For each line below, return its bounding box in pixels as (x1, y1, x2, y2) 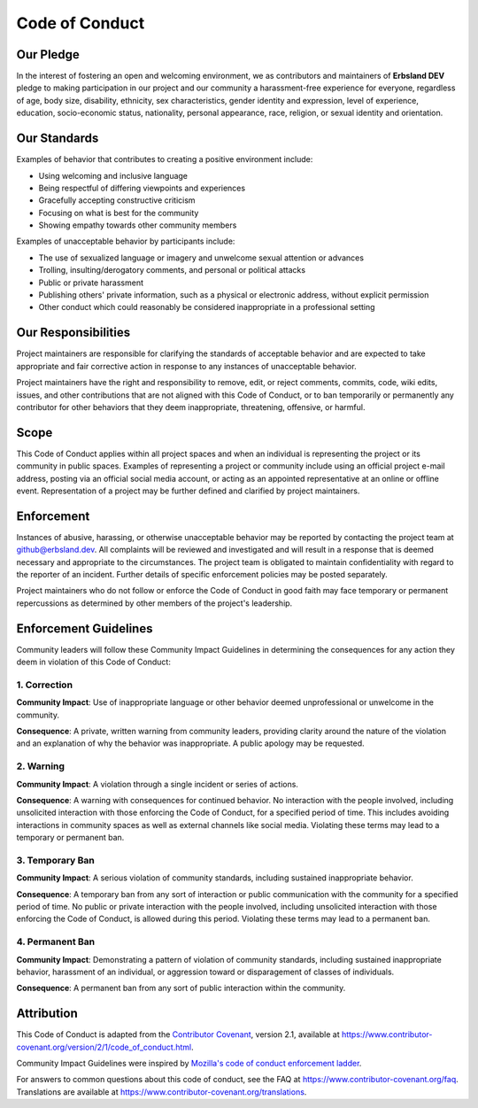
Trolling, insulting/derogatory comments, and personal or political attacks (38, 265, 305, 275)
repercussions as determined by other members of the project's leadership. (16, 598, 293, 608)
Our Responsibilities (16, 325, 131, 340)
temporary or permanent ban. (16, 833, 125, 843)
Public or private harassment (38, 277, 144, 288)
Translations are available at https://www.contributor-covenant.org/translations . (16, 1086, 307, 1097)
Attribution (16, 1006, 79, 1021)
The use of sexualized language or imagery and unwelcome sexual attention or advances (38, 252, 365, 263)
